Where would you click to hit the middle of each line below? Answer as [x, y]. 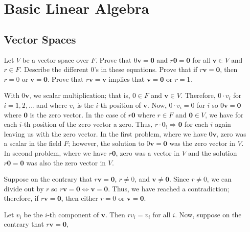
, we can [219, 179]
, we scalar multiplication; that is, [80, 95]
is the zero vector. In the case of [78, 114]
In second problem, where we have [55, 152]
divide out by [24, 188]
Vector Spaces [40, 39]
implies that [127, 79]
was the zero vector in [202, 143]
